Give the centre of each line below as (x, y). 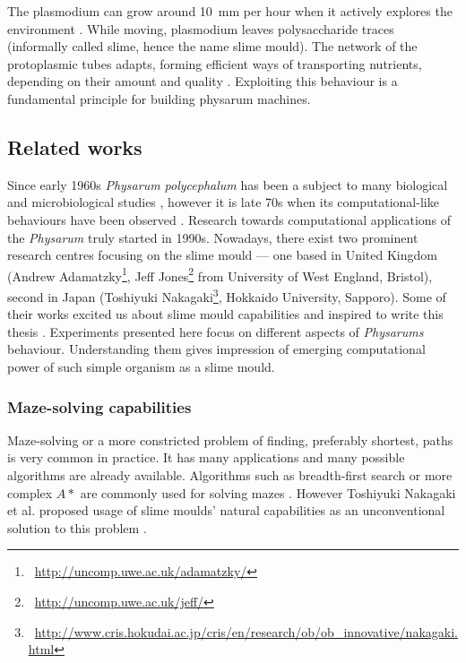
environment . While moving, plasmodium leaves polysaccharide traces (201, 28)
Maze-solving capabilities (99, 406)
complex (30, 492)
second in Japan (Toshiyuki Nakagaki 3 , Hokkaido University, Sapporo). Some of (227, 295)
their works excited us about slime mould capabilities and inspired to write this (225, 314)
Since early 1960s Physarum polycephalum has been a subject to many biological (228, 184)
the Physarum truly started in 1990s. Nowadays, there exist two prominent (213, 237)
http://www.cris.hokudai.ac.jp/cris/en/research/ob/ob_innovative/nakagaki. (246, 631)
